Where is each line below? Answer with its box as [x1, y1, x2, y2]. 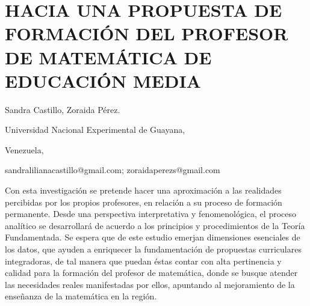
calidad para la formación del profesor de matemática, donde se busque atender [5, 266, 298, 279]
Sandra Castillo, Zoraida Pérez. [5, 103, 120, 115]
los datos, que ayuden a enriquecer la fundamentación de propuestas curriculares [5, 243, 302, 256]
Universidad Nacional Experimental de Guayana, [5, 123, 185, 136]
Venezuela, [5, 143, 44, 156]
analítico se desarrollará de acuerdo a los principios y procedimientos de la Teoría [5, 219, 305, 231]
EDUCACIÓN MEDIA [5, 68, 201, 93]
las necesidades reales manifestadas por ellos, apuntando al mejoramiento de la [5, 278, 295, 290]
